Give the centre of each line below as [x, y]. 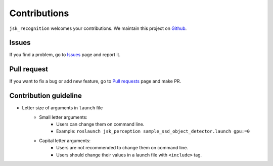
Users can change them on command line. [100, 124]
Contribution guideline [45, 96]
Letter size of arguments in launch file [62, 108]
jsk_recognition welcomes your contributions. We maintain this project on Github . [98, 28]
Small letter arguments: [63, 117]
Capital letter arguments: [65, 140]
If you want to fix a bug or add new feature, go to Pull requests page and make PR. [95, 81]
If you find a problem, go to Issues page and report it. [65, 55]
